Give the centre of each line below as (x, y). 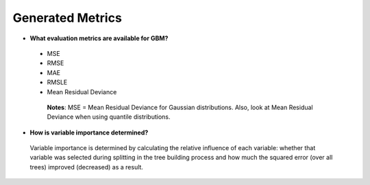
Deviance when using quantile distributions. (109, 117)
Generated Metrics (67, 18)
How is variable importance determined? (89, 132)
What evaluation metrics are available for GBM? (99, 38)
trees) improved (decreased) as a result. (87, 167)
